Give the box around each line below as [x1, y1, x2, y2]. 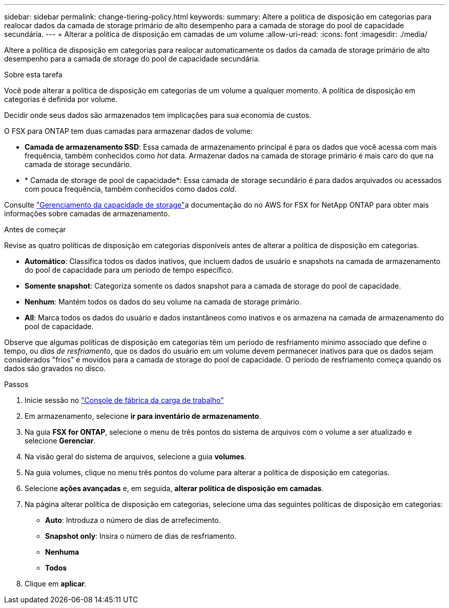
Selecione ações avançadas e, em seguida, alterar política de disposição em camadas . [25, 484, 324, 493]
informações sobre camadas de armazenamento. [4, 209, 170, 218]
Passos [4, 380, 29, 389]
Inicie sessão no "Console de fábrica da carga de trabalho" [25, 396, 224, 404]
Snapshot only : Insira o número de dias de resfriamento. [45, 532, 237, 540]
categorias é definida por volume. [4, 95, 118, 104]
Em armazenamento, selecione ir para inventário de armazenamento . [25, 412, 261, 420]
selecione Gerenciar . [25, 436, 96, 445]
